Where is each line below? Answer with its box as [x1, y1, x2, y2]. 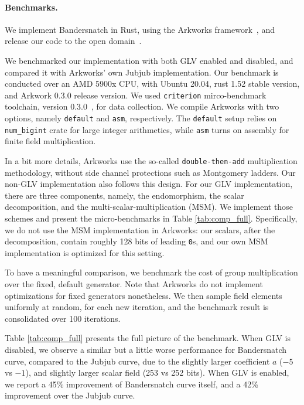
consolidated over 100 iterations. [5, 312, 121, 324]
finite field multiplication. [5, 135, 96, 147]
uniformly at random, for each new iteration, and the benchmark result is [5, 301, 269, 313]
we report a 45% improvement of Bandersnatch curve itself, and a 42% [5, 377, 258, 390]
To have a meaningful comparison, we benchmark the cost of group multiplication [5, 266, 298, 278]
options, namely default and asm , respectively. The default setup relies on [5, 112, 277, 124]
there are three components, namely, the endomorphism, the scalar [5, 189, 244, 201]
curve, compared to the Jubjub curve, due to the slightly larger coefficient [5, 355, 270, 367]
